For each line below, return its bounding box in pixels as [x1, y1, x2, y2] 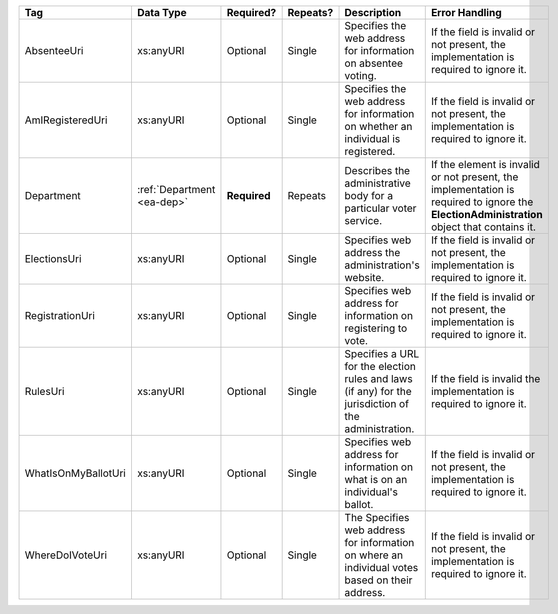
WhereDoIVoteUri [24, 548, 107, 562]
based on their [344, 573, 413, 587]
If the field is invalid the [430, 372, 541, 385]
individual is [344, 132, 401, 145]
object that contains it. [430, 220, 537, 234]
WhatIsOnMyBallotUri [24, 466, 127, 480]
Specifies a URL [344, 347, 420, 360]
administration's [344, 258, 420, 272]
